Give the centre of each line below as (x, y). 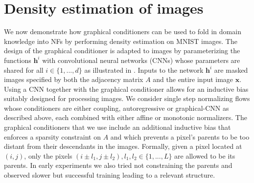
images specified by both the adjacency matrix (74, 79)
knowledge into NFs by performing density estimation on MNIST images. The (121, 41)
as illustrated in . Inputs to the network (144, 70)
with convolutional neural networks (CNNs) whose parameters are (141, 60)
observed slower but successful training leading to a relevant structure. (110, 175)
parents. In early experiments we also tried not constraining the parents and (118, 165)
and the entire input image (193, 79)
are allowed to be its (205, 155)
